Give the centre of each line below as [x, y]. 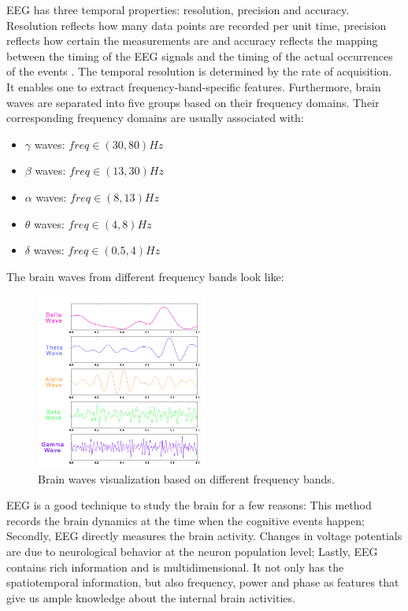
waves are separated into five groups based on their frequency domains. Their [193, 102]
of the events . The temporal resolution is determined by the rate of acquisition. [199, 71]
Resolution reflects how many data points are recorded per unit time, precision [197, 25]
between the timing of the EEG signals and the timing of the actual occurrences [200, 56]
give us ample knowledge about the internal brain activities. [151, 597]
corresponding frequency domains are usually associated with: [155, 118]
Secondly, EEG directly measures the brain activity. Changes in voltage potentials [204, 536]
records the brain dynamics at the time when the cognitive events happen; [185, 520]
